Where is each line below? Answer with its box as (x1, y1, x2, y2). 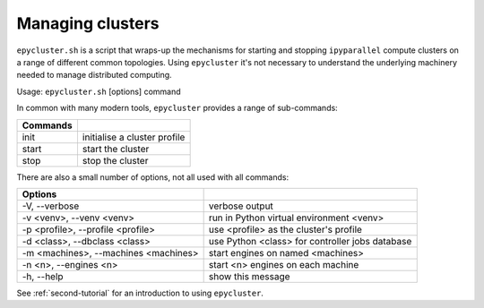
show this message (208, 269, 290, 282)
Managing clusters (16, 13, 160, 33)
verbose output (208, 200, 273, 212)
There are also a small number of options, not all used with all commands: (16, 171, 290, 183)
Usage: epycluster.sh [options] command (16, 86, 181, 97)
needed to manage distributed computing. (16, 70, 172, 81)
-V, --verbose (22, 200, 80, 212)
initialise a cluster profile (82, 131, 186, 143)
